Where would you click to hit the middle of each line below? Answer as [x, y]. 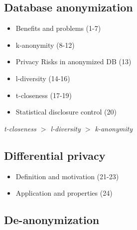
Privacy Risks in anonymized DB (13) [73, 61]
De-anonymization [52, 220]
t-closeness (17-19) [44, 95]
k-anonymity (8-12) [45, 45]
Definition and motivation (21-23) [67, 176]
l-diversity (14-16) [43, 78]
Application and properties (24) [64, 193]
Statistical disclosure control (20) [66, 112]
